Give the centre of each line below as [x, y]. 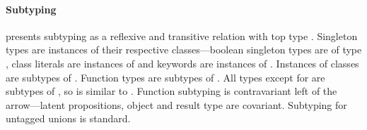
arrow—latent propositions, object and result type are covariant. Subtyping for [176, 104]
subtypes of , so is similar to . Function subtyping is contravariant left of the [171, 91]
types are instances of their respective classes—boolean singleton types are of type [184, 50]
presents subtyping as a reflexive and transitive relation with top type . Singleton [182, 35]
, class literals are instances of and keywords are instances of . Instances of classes [182, 63]
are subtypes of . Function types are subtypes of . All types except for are [165, 77]
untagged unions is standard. [68, 118]
